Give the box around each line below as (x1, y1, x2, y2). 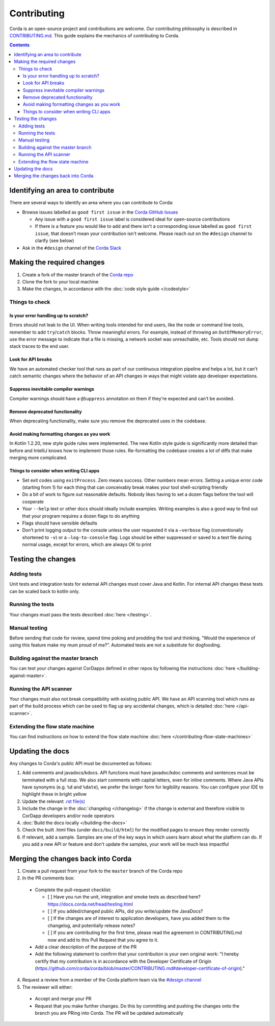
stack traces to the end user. (9, 343, 70, 349)
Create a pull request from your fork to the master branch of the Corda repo (22, 868, 183, 874)
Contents (9, 42, 30, 48)
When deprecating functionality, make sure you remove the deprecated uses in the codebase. (9, 418, 207, 424)
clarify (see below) (35, 237, 74, 244)
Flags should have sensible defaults (22, 520, 98, 526)
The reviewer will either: (22, 984, 73, 990)
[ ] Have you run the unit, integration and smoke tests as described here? (47, 894, 201, 900)
